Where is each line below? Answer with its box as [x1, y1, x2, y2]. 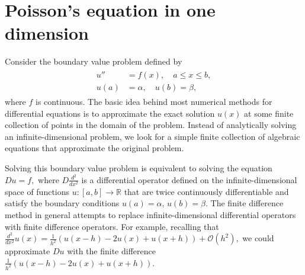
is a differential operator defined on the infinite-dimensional [81, 173, 297, 186]
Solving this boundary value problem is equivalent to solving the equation [5, 161, 272, 174]
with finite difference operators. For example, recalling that [5, 220, 219, 232]
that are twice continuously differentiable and [124, 185, 289, 197]
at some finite [244, 107, 294, 119]
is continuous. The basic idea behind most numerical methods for [36, 95, 272, 107]
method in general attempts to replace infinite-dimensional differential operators [5, 208, 296, 220]
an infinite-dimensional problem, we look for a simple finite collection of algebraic [5, 130, 300, 142]
